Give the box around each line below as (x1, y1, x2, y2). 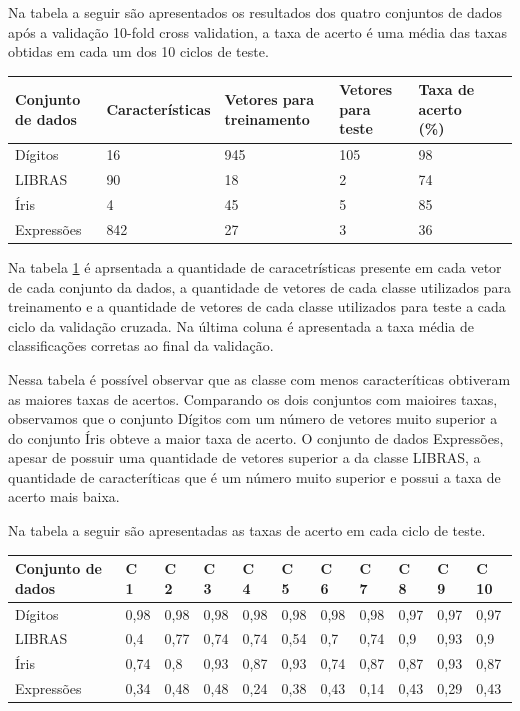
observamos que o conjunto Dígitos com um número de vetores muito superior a (8, 408, 498, 429)
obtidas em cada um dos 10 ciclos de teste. (8, 41, 269, 62)
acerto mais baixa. (8, 486, 120, 507)
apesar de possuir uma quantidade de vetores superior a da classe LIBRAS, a (8, 447, 481, 468)
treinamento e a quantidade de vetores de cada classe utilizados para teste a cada (8, 296, 506, 317)
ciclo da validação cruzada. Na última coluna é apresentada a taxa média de (8, 315, 475, 336)
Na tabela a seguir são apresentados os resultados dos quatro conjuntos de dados (8, 2, 503, 22)
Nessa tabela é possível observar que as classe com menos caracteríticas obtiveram (8, 368, 511, 389)
